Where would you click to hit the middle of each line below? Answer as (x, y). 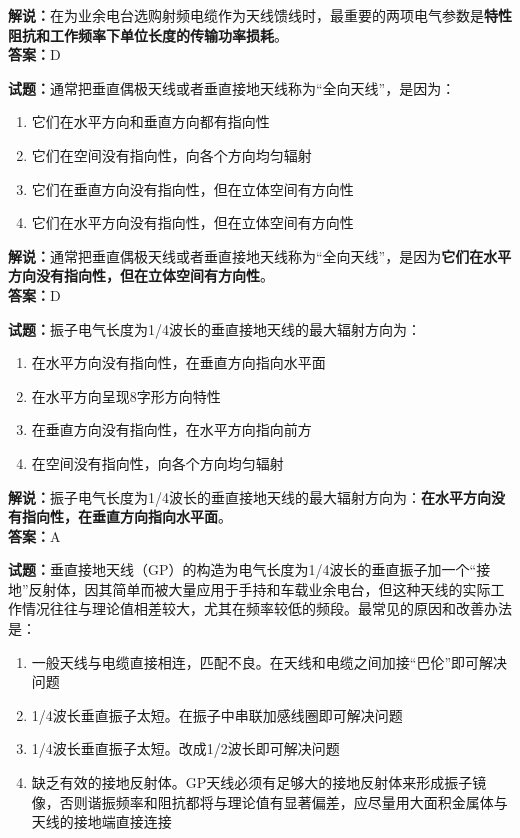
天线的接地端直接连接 (101, 821)
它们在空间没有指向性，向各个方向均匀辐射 (171, 154)
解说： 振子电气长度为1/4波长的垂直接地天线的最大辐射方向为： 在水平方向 (249, 496)
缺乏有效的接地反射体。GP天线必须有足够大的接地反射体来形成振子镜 (259, 782)
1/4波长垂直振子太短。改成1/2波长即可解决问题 (185, 748)
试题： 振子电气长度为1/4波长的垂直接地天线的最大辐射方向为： (214, 328)
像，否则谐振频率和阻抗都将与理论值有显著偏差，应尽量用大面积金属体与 (269, 801)
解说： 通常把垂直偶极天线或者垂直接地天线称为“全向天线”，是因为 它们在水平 (260, 255)
